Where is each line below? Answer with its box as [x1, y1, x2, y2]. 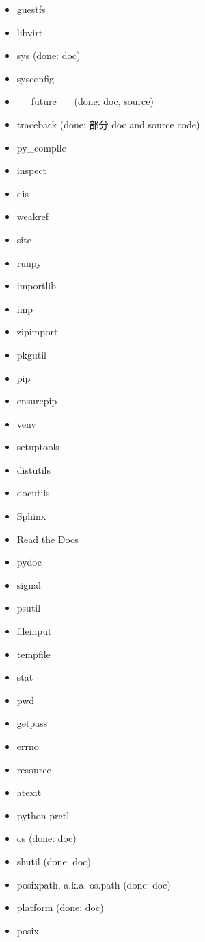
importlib [16, 278, 57, 293]
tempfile [16, 647, 51, 661]
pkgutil [16, 347, 46, 361]
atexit [16, 785, 42, 799]
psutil [16, 601, 41, 615]
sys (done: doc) [16, 48, 81, 62]
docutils [16, 485, 50, 500]
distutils [16, 462, 51, 476]
